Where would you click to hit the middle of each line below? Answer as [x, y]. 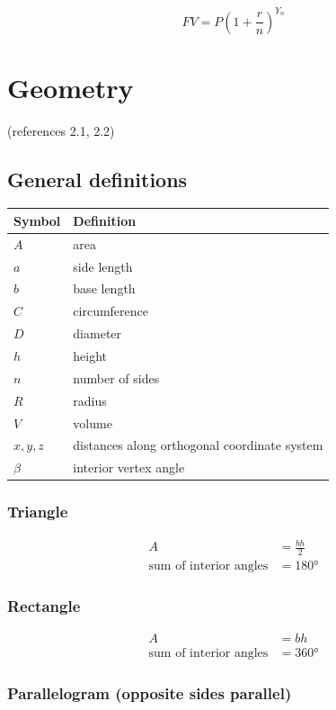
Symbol [37, 220]
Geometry [71, 87]
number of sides [116, 377]
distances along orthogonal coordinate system [198, 445]
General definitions [97, 179]
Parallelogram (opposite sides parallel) [150, 693]
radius [90, 400]
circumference [111, 311]
